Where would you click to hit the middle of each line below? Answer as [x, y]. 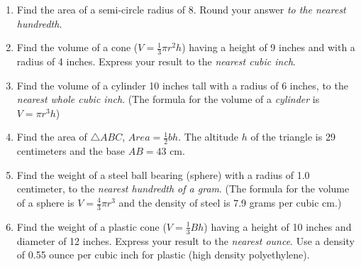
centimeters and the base [71, 151]
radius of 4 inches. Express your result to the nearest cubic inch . [156, 61]
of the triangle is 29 [293, 137]
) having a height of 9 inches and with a [268, 47]
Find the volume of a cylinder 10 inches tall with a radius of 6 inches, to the [182, 85]
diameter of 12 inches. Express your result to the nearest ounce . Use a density [185, 240]
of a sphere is [45, 202]
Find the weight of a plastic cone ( [91, 226]
